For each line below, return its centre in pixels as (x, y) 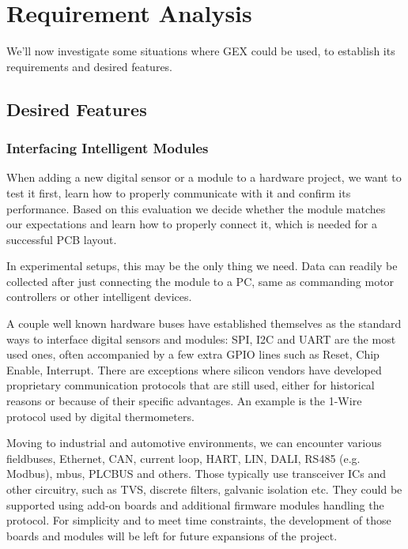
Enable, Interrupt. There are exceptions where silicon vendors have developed (194, 369)
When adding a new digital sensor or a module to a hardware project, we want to (204, 177)
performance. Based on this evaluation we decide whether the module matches (196, 208)
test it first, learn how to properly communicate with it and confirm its (179, 192)
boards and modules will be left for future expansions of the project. (172, 535)
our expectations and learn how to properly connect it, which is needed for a (192, 224)
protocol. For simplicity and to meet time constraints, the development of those (199, 520)
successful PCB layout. (62, 239)
